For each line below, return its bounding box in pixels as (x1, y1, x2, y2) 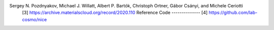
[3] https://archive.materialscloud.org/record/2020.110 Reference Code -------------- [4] (22, 10, 208, 16)
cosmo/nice (22, 16, 47, 22)
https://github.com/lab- (209, 10, 258, 16)
